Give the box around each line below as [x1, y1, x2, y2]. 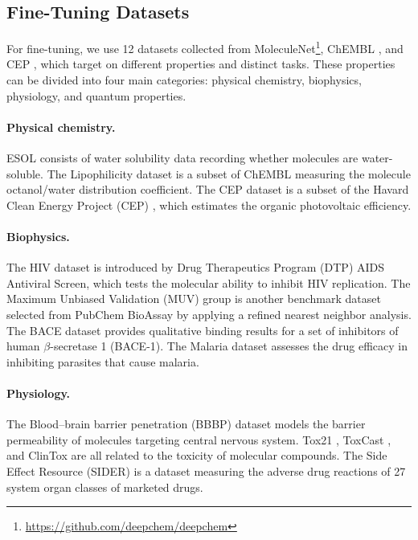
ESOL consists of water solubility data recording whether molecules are [6, 149, 359, 166]
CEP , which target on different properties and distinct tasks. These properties [6, 55, 395, 72]
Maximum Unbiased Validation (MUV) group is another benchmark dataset [6, 290, 381, 307]
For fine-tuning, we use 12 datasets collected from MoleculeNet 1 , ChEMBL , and [6, 38, 404, 56]
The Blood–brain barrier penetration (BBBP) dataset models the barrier [6, 415, 366, 432]
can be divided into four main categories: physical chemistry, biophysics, [6, 72, 362, 88]
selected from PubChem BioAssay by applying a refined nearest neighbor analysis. [6, 305, 412, 322]
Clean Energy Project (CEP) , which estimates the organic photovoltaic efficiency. [6, 196, 412, 213]
